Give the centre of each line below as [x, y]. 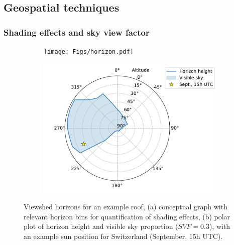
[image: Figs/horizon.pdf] [89, 52]
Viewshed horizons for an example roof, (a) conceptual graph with [126, 207]
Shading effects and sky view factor [77, 32]
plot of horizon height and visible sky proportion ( [101, 226]
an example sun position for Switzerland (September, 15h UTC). [123, 236]
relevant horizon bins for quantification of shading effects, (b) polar [127, 216]
